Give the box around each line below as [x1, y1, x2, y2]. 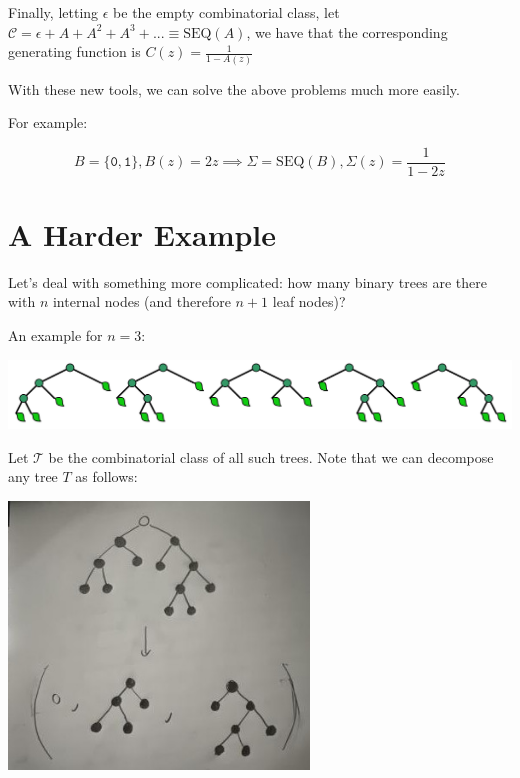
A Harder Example [8, 213, 277, 254]
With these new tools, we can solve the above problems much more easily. [8, 78, 460, 99]
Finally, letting [8, 2, 99, 22]
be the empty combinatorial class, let [113, 2, 340, 22]
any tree [8, 466, 58, 487]
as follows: [75, 466, 138, 487]
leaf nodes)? [272, 291, 346, 312]
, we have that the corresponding [246, 21, 448, 42]
